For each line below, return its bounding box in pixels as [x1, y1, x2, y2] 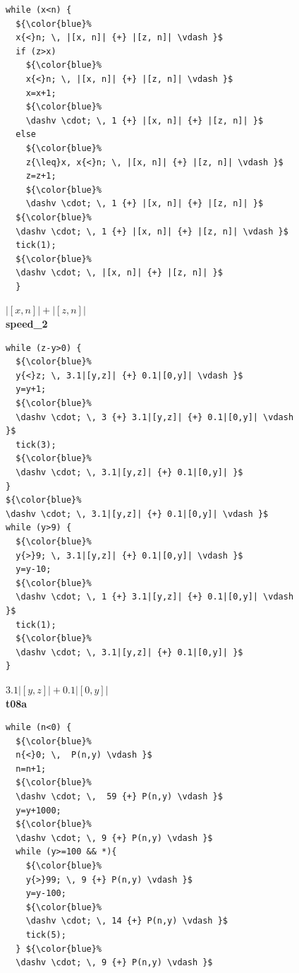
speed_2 [6, 316, 48, 331]
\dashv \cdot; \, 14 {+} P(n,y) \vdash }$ [25, 916, 228, 926]
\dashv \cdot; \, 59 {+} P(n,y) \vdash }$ [16, 792, 223, 802]
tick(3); [16, 439, 56, 450]
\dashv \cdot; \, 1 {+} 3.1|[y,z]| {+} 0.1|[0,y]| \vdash [16, 592, 294, 602]
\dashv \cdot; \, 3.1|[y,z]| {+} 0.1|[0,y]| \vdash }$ [6, 508, 269, 519]
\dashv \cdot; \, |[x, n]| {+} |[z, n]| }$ [16, 268, 223, 278]
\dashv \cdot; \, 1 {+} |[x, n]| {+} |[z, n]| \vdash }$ [16, 226, 288, 237]
